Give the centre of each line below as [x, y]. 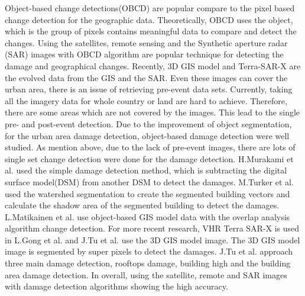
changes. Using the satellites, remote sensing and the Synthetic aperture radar [146, 42]
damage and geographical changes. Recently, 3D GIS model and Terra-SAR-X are [153, 65]
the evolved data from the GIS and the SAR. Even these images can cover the [146, 77]
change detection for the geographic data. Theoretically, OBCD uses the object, [149, 19]
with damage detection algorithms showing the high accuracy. [116, 286]
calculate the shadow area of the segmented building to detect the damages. [142, 205]
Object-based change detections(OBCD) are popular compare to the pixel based [150, 8]
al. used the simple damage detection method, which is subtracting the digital [146, 170]
